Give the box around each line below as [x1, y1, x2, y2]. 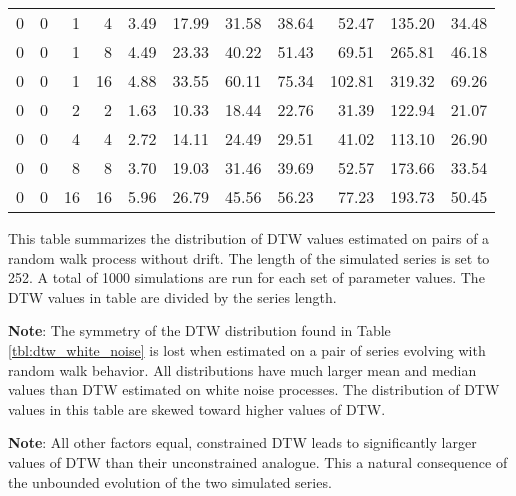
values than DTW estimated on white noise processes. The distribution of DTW [8, 379, 500, 400]
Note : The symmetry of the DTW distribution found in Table [8, 320, 391, 341]
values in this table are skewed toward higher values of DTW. [8, 398, 386, 419]
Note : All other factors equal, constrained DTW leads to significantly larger [8, 432, 477, 453]
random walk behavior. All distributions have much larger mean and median [8, 359, 477, 380]
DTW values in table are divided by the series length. [8, 286, 337, 307]
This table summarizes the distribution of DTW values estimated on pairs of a [8, 228, 490, 248]
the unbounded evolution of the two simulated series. [8, 471, 332, 492]
